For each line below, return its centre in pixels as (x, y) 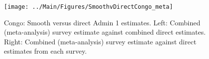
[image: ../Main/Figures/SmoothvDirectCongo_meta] (89, 7)
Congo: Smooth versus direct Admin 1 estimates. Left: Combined (102, 22)
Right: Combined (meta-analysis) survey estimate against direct (100, 41)
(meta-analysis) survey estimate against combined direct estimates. (105, 32)
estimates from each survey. (45, 51)
